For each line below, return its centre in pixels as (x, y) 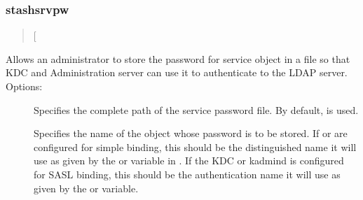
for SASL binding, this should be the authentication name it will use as (187, 174)
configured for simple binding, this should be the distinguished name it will (195, 147)
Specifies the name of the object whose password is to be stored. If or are (191, 133)
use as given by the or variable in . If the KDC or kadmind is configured (189, 160)
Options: (24, 86)
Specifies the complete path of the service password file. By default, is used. (196, 109)
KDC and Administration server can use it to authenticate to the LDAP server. (177, 72)
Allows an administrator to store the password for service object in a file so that (178, 58)
